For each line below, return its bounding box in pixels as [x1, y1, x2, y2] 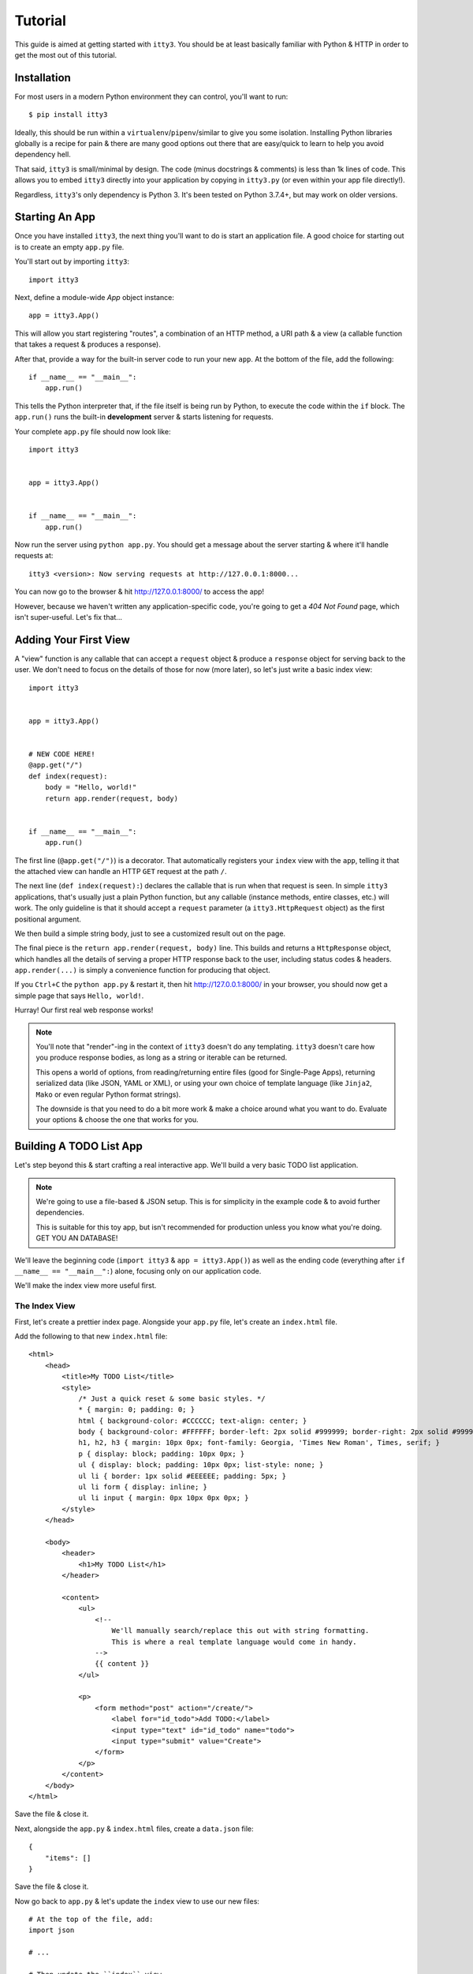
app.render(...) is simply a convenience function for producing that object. [14, 966, 271, 975]
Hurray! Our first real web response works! [14, 1005, 154, 1015]
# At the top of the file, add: [28, 1915, 154, 1924]
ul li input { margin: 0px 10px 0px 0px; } [78, 1493, 249, 1503]
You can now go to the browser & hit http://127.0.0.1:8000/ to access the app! [14, 587, 264, 596]
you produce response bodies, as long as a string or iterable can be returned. [35, 1053, 288, 1062]
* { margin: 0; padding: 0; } [78, 1405, 196, 1414]
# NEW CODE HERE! [28, 750, 95, 759]
